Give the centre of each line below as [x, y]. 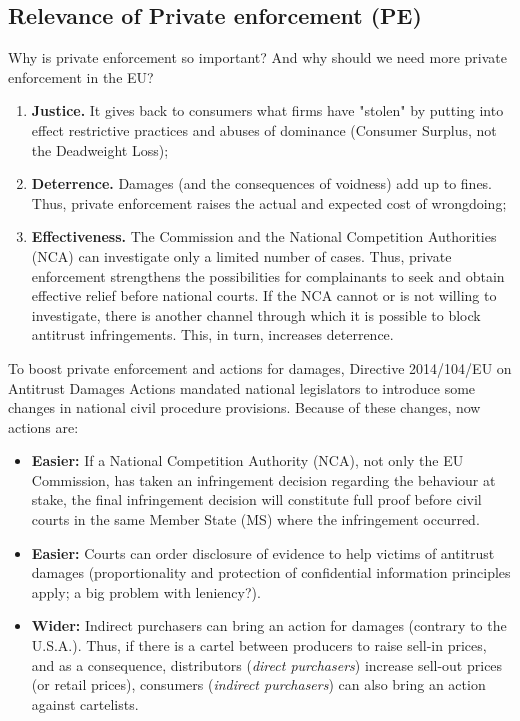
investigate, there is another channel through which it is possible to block [256, 314]
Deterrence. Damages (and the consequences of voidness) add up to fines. [262, 183]
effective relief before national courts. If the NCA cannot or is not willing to [264, 295]
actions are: [43, 426]
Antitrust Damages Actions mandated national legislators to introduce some [242, 387]
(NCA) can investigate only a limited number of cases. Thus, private [241, 255]
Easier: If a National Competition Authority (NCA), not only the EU [247, 460]
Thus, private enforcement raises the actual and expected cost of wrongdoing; [269, 202]
